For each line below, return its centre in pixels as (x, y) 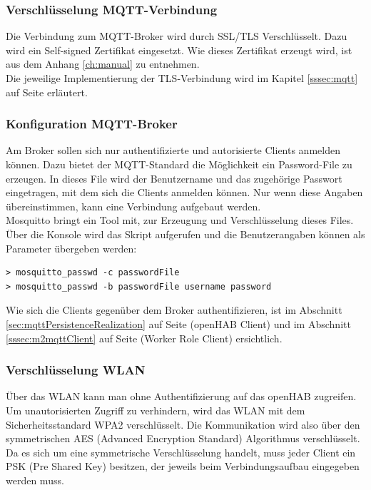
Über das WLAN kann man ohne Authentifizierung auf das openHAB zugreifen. (181, 396)
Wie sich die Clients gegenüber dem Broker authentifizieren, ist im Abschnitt (174, 310)
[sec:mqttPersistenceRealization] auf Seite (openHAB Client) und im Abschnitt (178, 323)
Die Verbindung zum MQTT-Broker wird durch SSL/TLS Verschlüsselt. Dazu (177, 36)
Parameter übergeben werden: (71, 248)
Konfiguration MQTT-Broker (92, 124)
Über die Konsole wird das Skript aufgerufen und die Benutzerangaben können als (185, 234)
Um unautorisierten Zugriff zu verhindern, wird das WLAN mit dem (156, 410)
